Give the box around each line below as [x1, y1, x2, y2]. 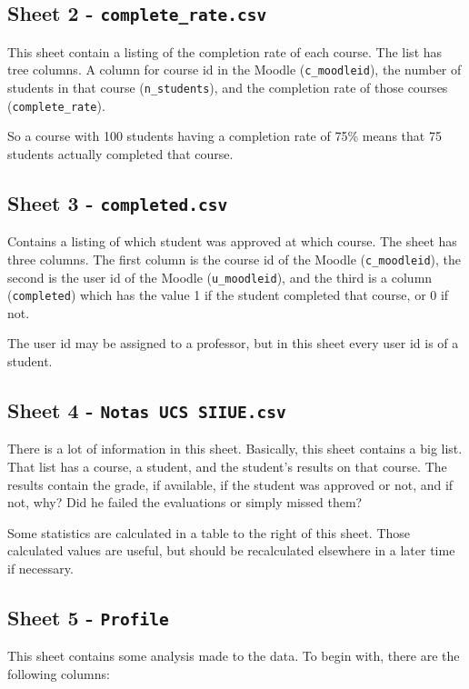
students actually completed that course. [7, 144, 234, 163]
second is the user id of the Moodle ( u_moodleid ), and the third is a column [7, 267, 433, 286]
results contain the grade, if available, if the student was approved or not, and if [7, 474, 454, 494]
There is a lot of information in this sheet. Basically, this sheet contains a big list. [7, 439, 463, 458]
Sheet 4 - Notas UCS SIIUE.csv [7, 396, 286, 424]
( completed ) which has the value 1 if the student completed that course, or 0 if [7, 285, 449, 305]
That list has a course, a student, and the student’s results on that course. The [7, 457, 447, 476]
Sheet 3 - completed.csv [7, 188, 228, 216]
